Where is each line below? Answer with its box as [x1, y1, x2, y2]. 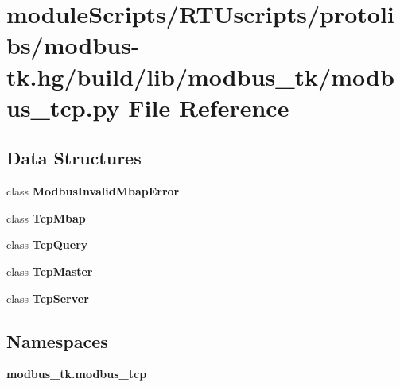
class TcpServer [6, 289, 89, 306]
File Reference [128, 91, 289, 123]
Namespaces [6, 328, 108, 353]
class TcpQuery [6, 236, 88, 253]
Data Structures [6, 145, 142, 170]
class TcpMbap [6, 209, 86, 226]
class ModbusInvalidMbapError [6, 183, 180, 199]
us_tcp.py [6, 91, 120, 123]
